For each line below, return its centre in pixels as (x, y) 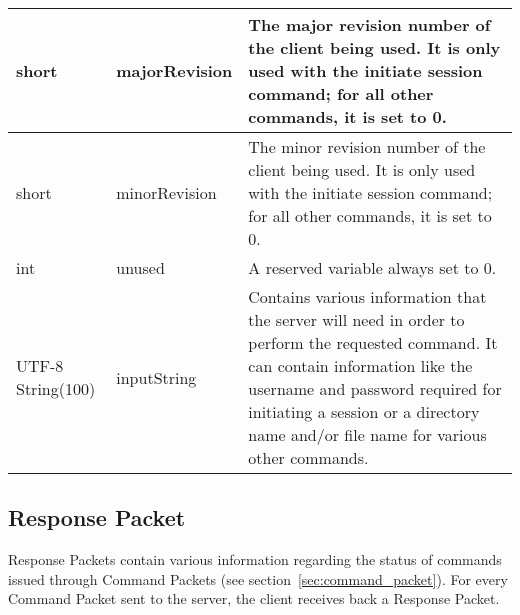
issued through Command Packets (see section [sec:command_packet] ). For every (258, 578)
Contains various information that (367, 296)
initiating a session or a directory (364, 411)
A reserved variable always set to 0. (372, 267)
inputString (156, 377)
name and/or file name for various (367, 434)
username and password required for (375, 388)
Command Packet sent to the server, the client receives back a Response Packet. (254, 598)
